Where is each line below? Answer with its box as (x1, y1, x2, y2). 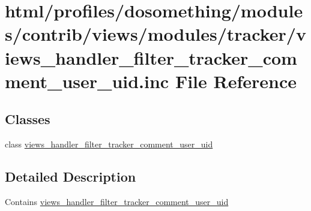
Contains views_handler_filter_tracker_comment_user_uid (5, 195, 229, 207)
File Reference (175, 68, 297, 93)
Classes (5, 110, 50, 128)
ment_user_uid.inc (5, 68, 169, 93)
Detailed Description (5, 167, 136, 186)
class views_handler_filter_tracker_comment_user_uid (5, 138, 213, 150)
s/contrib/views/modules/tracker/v (5, 22, 306, 46)
